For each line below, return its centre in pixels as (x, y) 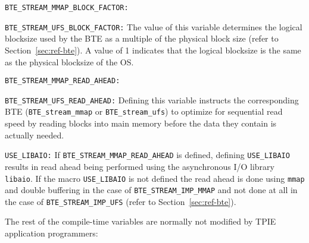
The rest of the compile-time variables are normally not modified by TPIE (141, 221)
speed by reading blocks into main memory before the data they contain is (141, 123)
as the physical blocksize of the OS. (69, 61)
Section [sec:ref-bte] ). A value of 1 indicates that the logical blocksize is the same (153, 50)
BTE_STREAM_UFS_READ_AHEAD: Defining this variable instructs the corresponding (152, 100)
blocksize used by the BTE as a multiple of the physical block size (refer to (142, 38)
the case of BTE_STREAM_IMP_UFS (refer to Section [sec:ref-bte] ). (121, 201)
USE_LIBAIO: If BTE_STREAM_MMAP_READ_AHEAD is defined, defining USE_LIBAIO (147, 155)
